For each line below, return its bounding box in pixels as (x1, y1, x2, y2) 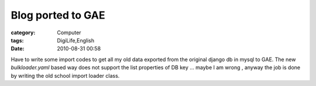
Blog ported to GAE (11, 9, 105, 21)
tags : (11, 37, 24, 44)
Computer (57, 29, 81, 36)
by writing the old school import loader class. (11, 72, 120, 79)
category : (11, 29, 36, 36)
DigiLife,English (57, 37, 95, 44)
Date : (11, 45, 25, 52)
